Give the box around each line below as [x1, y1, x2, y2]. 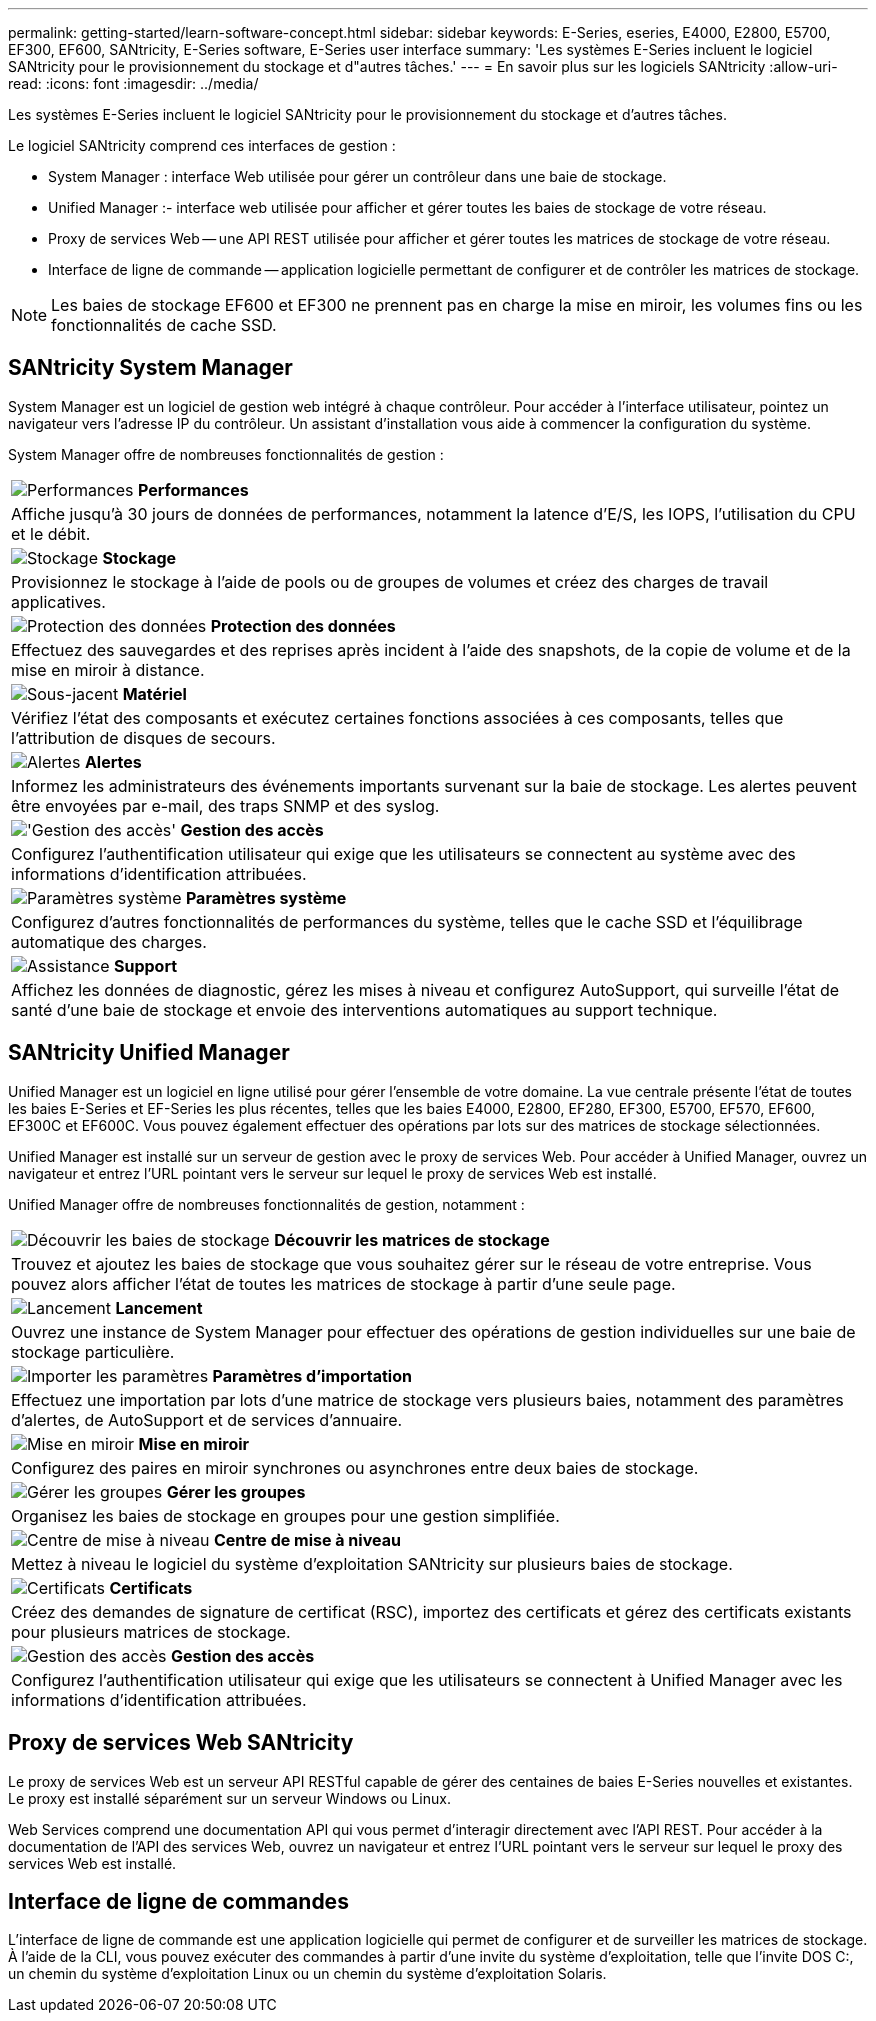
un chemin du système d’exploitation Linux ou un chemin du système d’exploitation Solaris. [8, 1965, 607, 1983]
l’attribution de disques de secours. [11, 727, 276, 748]
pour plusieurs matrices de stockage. [11, 1621, 291, 1642]
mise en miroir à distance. [11, 659, 205, 680]
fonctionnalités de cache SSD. [51, 315, 277, 335]
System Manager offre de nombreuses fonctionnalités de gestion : [8, 445, 444, 463]
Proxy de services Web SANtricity [8, 1730, 354, 1756]
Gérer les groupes [166, 1481, 306, 1502]
